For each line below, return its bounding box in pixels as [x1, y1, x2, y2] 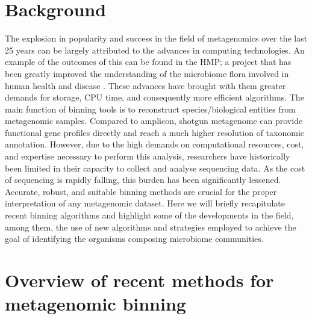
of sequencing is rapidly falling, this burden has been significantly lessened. [5, 173, 281, 186]
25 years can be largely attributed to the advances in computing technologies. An [5, 43, 305, 56]
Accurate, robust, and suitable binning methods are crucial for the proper [5, 185, 277, 197]
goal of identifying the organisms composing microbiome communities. [5, 232, 264, 245]
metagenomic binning [5, 291, 186, 316]
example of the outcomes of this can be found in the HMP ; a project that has [5, 55, 292, 68]
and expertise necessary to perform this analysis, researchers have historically [5, 150, 290, 163]
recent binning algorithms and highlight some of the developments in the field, [5, 209, 294, 221]
